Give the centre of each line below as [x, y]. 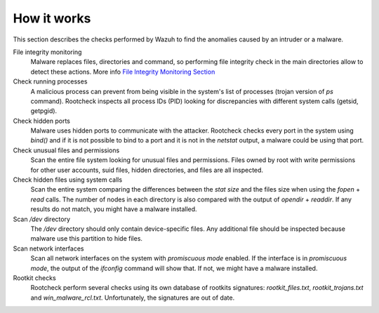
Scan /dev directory [41, 219]
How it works [52, 18]
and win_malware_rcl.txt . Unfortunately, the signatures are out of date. [133, 298]
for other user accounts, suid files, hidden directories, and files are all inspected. [147, 170]
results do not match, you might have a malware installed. [114, 209]
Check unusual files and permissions [66, 150]
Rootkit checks [34, 278]
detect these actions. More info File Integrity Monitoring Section [123, 72]
